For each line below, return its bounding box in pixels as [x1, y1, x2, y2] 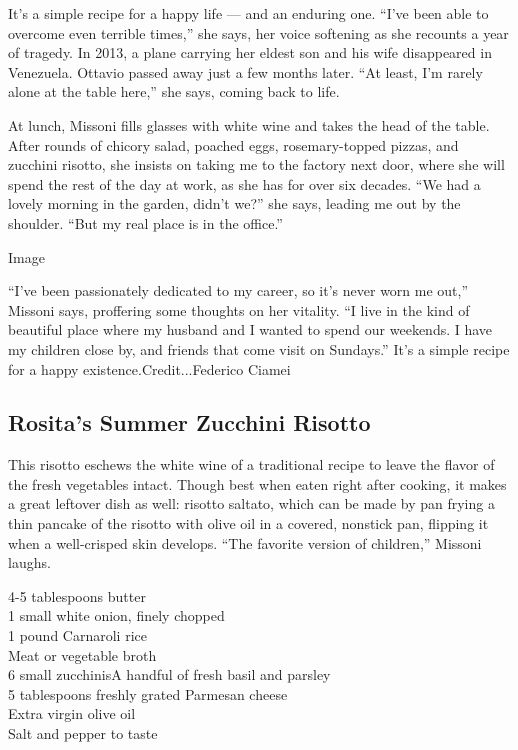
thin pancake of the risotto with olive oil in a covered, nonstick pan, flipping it [8, 513, 489, 534]
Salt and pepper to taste [8, 723, 158, 744]
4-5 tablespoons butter [8, 585, 146, 606]
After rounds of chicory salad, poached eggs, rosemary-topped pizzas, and [8, 134, 459, 155]
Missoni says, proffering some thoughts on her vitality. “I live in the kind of [8, 299, 470, 320]
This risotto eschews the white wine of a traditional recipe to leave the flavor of [8, 454, 495, 475]
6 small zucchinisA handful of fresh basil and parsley [8, 664, 331, 685]
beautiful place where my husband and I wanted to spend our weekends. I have [8, 319, 493, 340]
